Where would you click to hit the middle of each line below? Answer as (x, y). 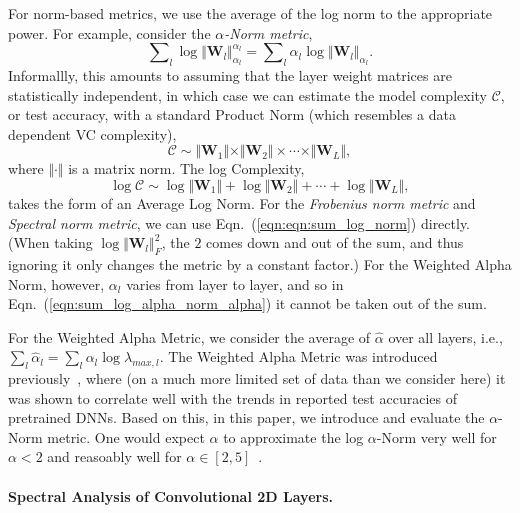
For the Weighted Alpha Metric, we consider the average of (189, 336)
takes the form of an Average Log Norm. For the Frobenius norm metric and (242, 202)
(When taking (50, 242)
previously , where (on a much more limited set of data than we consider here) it (257, 378)
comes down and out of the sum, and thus (335, 242)
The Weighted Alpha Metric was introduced (303, 356)
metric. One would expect (126, 436)
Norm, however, (56, 283)
